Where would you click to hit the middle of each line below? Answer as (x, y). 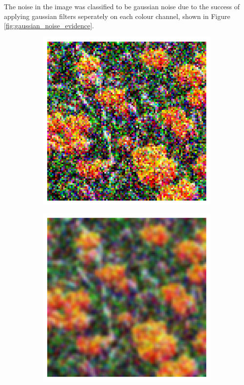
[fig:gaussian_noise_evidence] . (49, 26)
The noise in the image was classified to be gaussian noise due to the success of (122, 6)
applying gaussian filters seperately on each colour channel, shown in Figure (117, 16)
